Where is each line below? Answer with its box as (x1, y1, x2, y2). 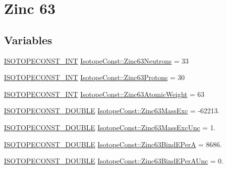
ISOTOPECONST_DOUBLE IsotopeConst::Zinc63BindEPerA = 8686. (4, 139, 222, 149)
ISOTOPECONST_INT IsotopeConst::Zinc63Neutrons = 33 (4, 55, 189, 66)
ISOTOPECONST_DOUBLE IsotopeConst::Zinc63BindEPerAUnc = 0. (4, 156, 224, 166)
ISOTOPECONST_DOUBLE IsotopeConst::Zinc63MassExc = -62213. (4, 105, 220, 116)
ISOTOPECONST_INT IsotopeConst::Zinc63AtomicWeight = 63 (4, 88, 205, 99)
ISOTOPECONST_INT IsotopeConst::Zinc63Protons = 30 (4, 72, 185, 83)
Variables (4, 32, 53, 47)
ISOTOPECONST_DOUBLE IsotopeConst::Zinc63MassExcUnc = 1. (4, 122, 216, 132)
